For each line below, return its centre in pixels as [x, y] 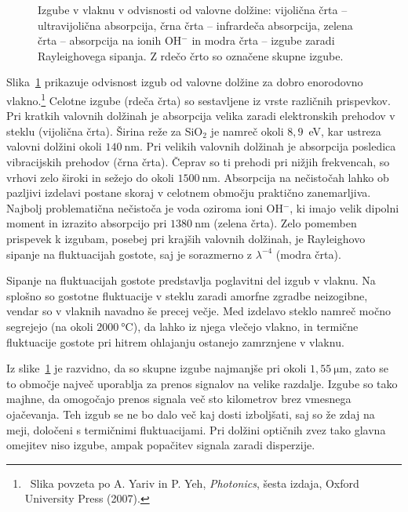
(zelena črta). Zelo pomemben [285, 223]
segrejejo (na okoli [50, 326]
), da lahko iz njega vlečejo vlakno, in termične [246, 326]
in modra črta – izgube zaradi [263, 40]
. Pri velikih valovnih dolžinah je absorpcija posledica [268, 146]
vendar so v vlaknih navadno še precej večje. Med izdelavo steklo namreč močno [199, 311]
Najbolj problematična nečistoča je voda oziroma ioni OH [145, 207]
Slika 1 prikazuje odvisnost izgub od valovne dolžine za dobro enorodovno [185, 82]
